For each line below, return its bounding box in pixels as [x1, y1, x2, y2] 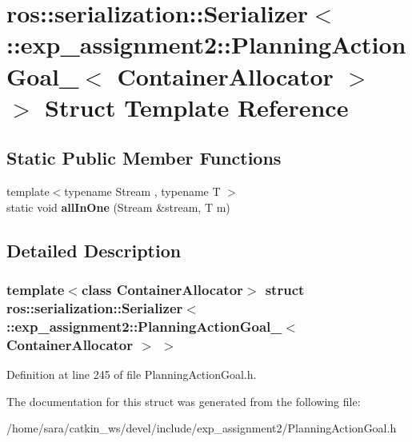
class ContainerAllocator [81, 280, 243, 300]
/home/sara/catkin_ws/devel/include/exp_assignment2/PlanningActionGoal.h [6, 420, 397, 436]
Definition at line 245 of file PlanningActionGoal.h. [6, 366, 257, 383]
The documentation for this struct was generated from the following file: [6, 392, 361, 409]
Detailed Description [6, 237, 182, 262]
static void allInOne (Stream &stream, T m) [6, 198, 230, 215]
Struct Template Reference [45, 90, 349, 123]
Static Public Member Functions [6, 145, 282, 170]
